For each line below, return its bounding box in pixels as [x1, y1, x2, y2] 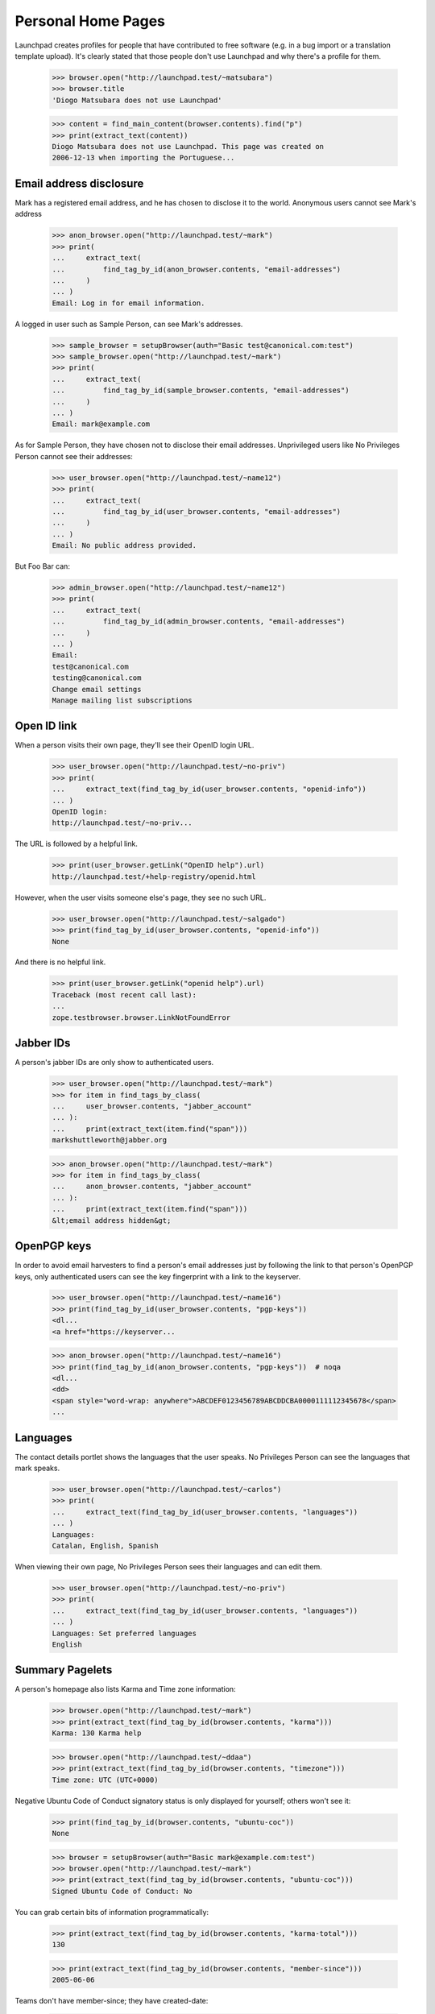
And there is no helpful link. [14, 957, 106, 967]
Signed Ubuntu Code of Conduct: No [52, 1886, 193, 1896]
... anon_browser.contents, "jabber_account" [52, 1182, 252, 1191]
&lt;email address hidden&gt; [52, 1216, 172, 1225]
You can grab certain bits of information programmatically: [14, 1907, 209, 1917]
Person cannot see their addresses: [14, 451, 133, 461]
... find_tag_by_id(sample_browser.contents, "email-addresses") [52, 386, 350, 395]
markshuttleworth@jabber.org [52, 1136, 168, 1145]
